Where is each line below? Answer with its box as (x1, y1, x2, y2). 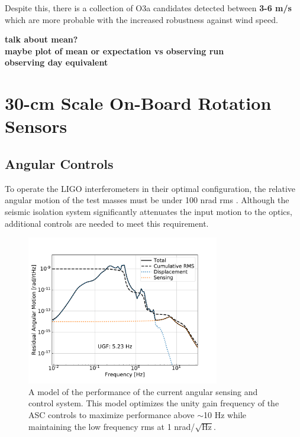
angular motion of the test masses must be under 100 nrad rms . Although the (5, 194, 289, 206)
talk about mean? (5, 33, 78, 45)
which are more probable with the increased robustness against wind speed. (5, 13, 278, 25)
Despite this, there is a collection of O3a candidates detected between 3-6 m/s (5, 2, 292, 14)
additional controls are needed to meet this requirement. (5, 217, 209, 229)
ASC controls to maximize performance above (28, 409, 195, 421)
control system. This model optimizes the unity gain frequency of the (28, 397, 279, 409)
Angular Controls (5, 154, 114, 172)
